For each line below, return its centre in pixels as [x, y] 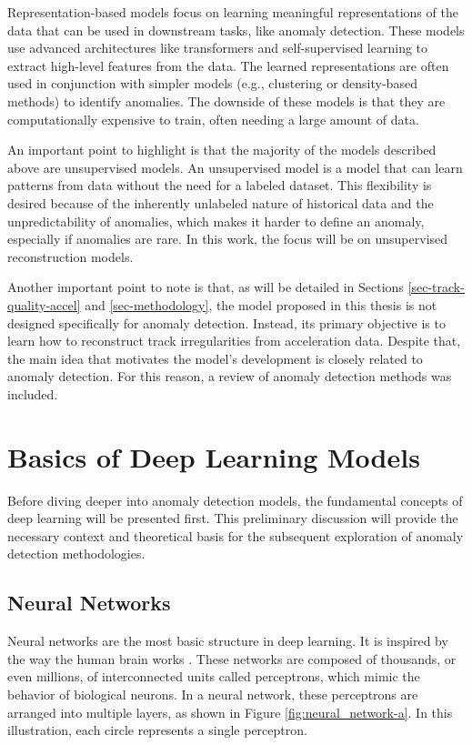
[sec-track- [436, 287]
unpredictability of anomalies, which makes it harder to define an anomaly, [216, 221]
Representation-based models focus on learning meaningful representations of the [233, 12]
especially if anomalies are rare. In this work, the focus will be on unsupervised [228, 239]
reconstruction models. [70, 256]
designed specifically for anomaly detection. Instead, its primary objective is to [226, 322]
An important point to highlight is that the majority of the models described [222, 150]
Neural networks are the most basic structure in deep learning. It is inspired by [228, 641]
